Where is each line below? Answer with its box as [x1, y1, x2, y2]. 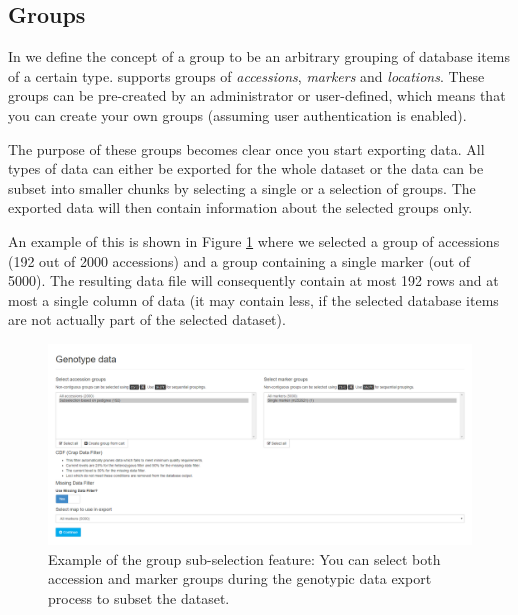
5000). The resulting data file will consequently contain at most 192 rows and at [8, 270, 499, 291]
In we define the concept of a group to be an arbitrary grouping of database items [8, 46, 511, 67]
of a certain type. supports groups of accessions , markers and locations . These [8, 65, 485, 86]
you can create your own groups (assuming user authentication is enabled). [8, 104, 467, 125]
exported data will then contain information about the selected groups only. [8, 197, 473, 218]
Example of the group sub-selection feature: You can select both [48, 548, 441, 569]
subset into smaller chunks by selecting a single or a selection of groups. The [8, 177, 476, 198]
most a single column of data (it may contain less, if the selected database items [8, 289, 499, 310]
